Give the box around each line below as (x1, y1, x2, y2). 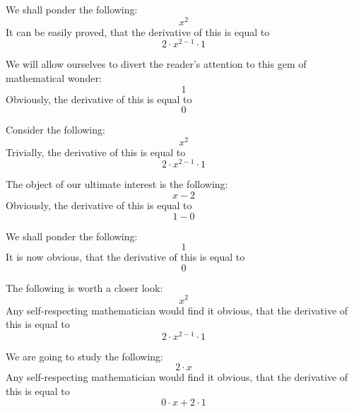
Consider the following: (6, 122, 105, 137)
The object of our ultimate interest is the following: (6, 177, 228, 192)
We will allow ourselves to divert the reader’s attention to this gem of (6, 57, 307, 71)
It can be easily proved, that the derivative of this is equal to (6, 24, 270, 39)
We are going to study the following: (6, 348, 163, 363)
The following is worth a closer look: (6, 280, 163, 295)
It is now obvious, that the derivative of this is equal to (6, 249, 245, 264)
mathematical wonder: (6, 70, 102, 85)
